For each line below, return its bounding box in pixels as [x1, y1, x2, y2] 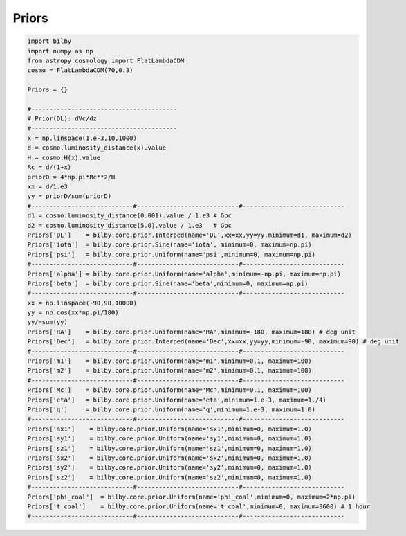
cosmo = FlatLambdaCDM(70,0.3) [27, 66, 134, 74]
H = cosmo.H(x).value [27, 153, 101, 161]
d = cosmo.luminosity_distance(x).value [27, 144, 166, 152]
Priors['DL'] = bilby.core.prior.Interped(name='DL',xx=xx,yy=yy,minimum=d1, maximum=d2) [27, 231, 352, 239]
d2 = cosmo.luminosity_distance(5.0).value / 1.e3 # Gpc [27, 222, 232, 229]
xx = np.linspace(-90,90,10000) [27, 298, 138, 307]
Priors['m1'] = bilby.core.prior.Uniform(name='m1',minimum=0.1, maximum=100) [27, 357, 313, 365]
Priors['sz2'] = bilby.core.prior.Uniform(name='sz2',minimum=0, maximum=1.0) [27, 473, 313, 481]
